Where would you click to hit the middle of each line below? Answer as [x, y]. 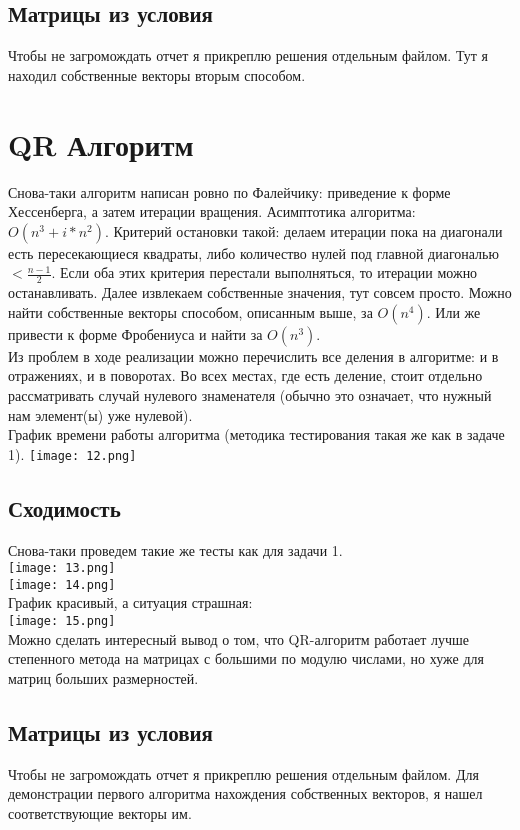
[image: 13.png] [62, 568]
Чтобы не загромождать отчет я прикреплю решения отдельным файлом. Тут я [248, 55]
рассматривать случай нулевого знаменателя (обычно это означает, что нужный [250, 394]
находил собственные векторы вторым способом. [157, 74]
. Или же [453, 311]
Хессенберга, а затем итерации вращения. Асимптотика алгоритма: [212, 211]
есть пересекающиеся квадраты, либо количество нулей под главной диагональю [253, 252]
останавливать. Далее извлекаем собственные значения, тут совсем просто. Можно [260, 292]
